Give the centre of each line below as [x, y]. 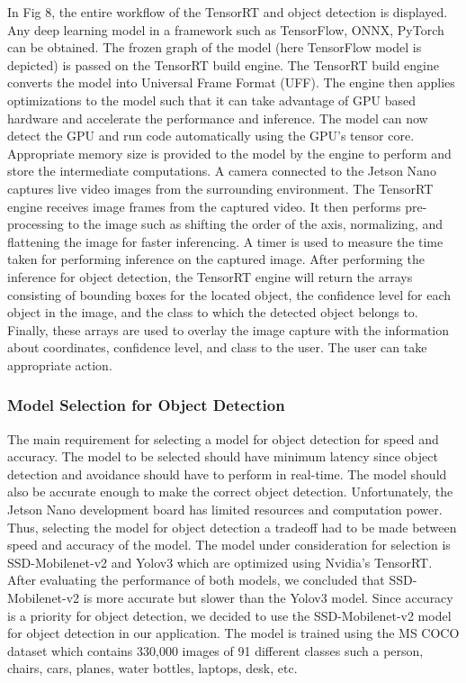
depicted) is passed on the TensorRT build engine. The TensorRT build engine [223, 64]
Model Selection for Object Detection [146, 405]
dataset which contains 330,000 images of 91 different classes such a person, [215, 650]
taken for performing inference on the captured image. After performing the [216, 259]
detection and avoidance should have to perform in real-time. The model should [227, 474]
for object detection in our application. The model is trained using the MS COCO [233, 633]
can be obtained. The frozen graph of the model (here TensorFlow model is [215, 47]
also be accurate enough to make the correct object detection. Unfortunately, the [230, 492]
